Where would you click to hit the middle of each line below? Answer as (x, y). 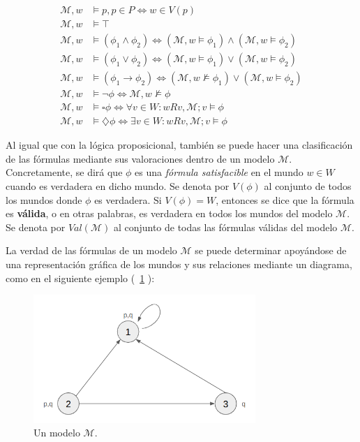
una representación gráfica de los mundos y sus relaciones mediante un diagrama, (179, 264)
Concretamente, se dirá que (64, 172)
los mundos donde (44, 199)
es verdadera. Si (128, 199)
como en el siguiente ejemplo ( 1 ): (80, 278)
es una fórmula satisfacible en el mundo (219, 172)
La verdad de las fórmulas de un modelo (91, 250)
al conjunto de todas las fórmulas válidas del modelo (225, 227)
